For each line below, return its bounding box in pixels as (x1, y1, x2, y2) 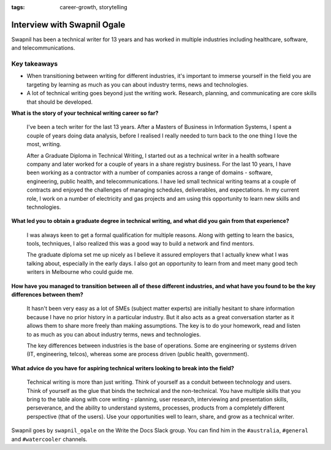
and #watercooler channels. (11, 435, 88, 443)
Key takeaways (11, 60, 58, 68)
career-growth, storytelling (59, 4, 127, 10)
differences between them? (11, 291, 84, 298)
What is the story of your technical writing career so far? (11, 109, 159, 117)
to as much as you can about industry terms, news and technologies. (26, 330, 201, 338)
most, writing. (26, 141, 61, 148)
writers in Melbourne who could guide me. (26, 268, 134, 276)
